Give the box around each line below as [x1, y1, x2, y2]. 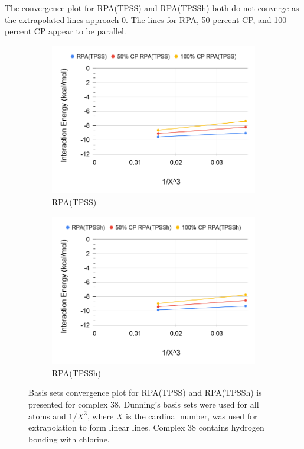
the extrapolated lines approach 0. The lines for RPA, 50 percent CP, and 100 [5, 13, 287, 25]
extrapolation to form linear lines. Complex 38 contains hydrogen [28, 421, 264, 434]
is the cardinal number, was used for [126, 409, 257, 422]
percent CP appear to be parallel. [5, 25, 126, 37]
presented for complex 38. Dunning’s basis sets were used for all [28, 398, 259, 410]
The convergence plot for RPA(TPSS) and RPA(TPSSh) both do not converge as [5, 2, 299, 14]
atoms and [28, 409, 66, 422]
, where [87, 409, 114, 422]
